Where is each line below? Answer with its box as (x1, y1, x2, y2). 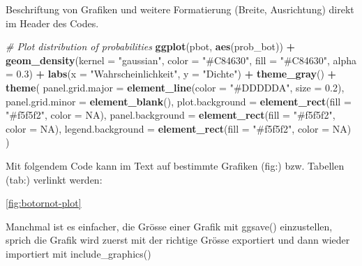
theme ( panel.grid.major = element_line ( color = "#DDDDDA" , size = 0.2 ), (6, 80, 345, 94)
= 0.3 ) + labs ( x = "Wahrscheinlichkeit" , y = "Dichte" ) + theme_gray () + (6, 66, 337, 81)
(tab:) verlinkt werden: (6, 172, 103, 186)
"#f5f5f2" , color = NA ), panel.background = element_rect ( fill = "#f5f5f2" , (6, 108, 335, 122)
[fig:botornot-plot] (6, 195, 82, 210)
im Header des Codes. (6, 15, 99, 30)
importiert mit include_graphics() (6, 246, 151, 260)
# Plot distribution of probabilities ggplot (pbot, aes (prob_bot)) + (6, 39, 296, 54)
